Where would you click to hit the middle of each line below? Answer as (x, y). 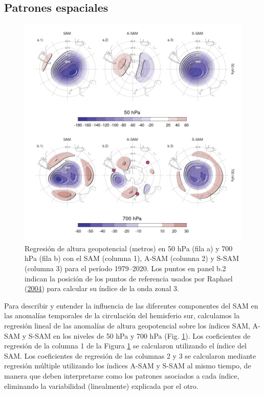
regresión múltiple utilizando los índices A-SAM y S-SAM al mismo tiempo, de (128, 366)
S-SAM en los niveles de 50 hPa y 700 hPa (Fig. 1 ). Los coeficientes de (139, 335)
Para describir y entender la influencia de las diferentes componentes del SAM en (131, 305)
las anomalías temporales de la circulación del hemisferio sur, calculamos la (122, 315)
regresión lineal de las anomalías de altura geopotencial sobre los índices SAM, (127, 325)
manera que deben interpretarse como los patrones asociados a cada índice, (122, 375)
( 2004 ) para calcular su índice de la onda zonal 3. (102, 288)
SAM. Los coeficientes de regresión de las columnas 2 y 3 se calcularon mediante (130, 355)
